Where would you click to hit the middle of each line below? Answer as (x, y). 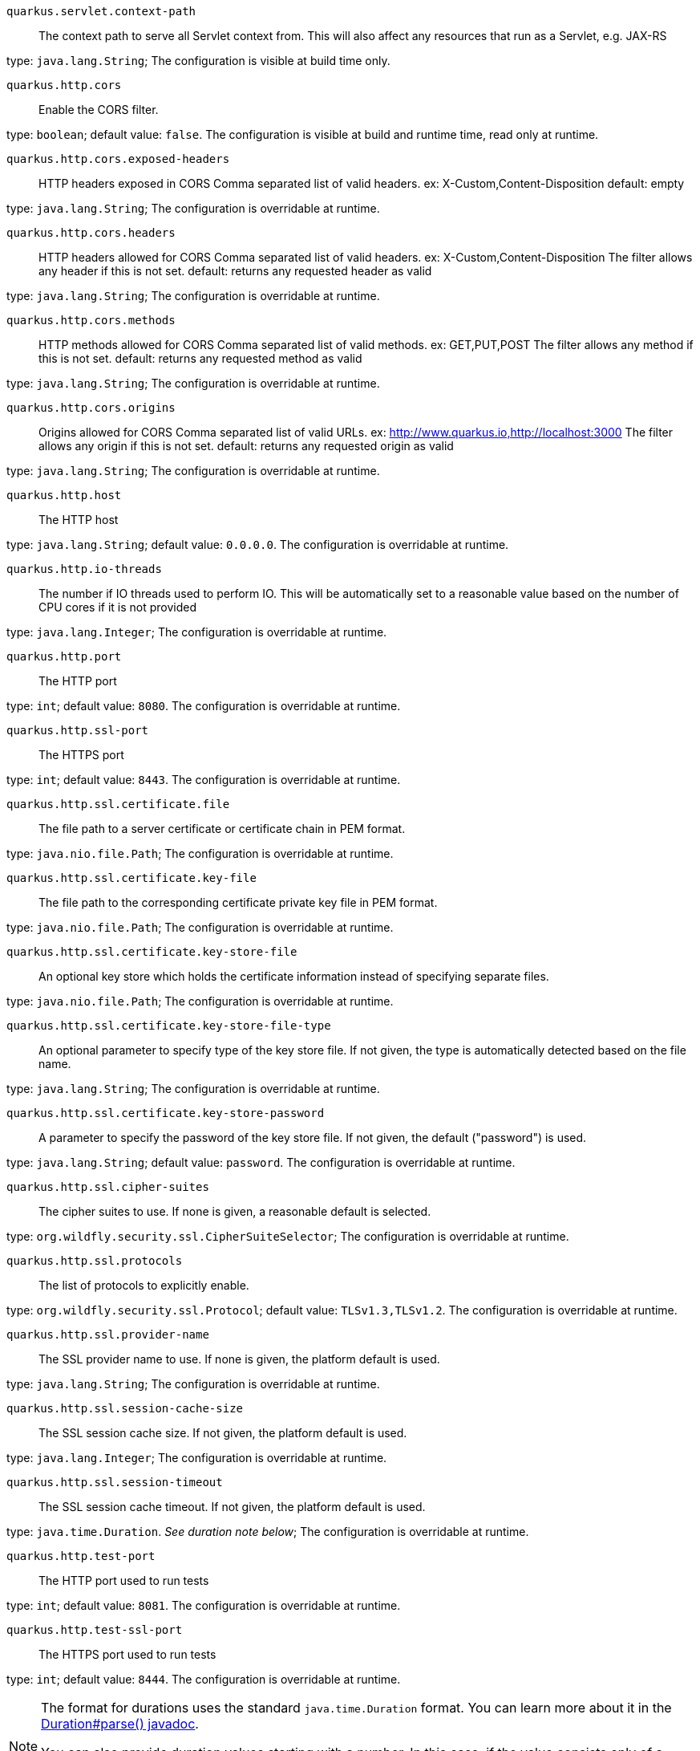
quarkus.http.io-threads (84, 569)
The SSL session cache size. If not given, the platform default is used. (223, 1433)
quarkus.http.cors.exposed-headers (118, 159)
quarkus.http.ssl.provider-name (108, 1335)
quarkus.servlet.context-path (101, 11)
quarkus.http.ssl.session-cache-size (125, 1408)
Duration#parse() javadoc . (120, 1724)
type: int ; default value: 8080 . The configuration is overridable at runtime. (204, 706)
